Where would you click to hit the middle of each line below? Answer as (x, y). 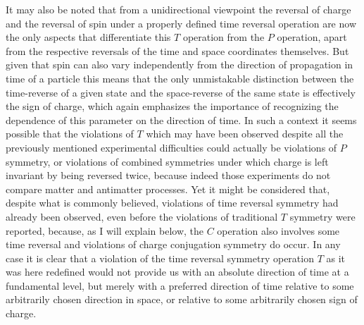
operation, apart (312, 37)
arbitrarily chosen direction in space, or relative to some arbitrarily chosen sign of (182, 299)
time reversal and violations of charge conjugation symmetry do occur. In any (173, 244)
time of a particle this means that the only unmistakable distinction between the (180, 78)
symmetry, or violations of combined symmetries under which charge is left (167, 161)
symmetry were (322, 216)
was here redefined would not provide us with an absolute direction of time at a (177, 272)
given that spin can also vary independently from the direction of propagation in (180, 65)
